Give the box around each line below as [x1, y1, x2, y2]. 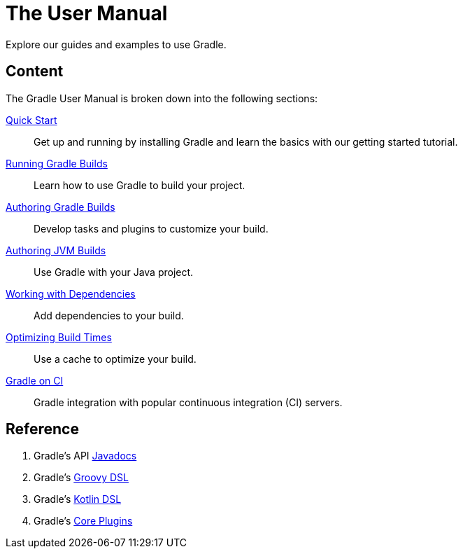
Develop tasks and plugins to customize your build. [34, 222, 269, 235]
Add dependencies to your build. [34, 309, 184, 321]
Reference [6, 420, 79, 438]
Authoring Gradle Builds [6, 200, 115, 213]
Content [6, 62, 64, 81]
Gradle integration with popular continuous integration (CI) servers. [34, 396, 343, 408]
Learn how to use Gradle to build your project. [34, 179, 245, 191]
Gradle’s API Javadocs [34, 450, 137, 462]
